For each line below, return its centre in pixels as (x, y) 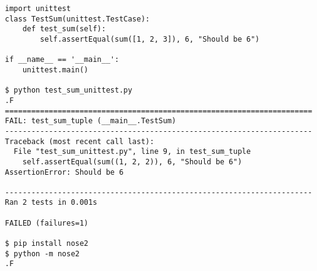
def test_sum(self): (64, 29)
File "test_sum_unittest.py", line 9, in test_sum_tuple (132, 152)
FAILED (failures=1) (47, 223)
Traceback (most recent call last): (80, 141)
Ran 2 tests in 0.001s (51, 203)
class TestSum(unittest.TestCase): (78, 19)
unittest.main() (55, 70)
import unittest (38, 9)
